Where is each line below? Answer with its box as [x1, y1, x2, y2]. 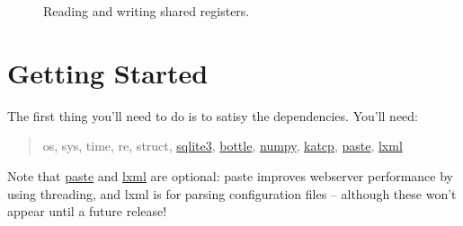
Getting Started [7, 54, 209, 91]
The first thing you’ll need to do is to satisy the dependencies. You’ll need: [7, 106, 418, 125]
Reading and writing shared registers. [43, 2, 250, 20]
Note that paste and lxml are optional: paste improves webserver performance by [7, 166, 453, 185]
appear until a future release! [7, 202, 167, 221]
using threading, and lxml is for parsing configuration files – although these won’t [7, 184, 457, 203]
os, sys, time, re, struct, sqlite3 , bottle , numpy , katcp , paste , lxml [42, 136, 403, 155]
